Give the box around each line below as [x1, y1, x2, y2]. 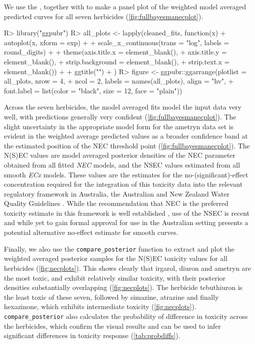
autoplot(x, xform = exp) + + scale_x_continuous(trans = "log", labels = [4, 37, 229, 47]
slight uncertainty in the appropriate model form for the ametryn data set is [4, 121, 234, 131]
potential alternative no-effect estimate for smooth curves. [4, 227, 178, 237]
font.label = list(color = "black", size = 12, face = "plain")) [4, 85, 182, 95]
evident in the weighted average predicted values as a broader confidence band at [4, 131, 248, 141]
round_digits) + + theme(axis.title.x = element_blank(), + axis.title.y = [4, 47, 227, 57]
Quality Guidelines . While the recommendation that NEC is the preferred [4, 198, 228, 208]
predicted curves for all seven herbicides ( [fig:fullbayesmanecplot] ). [4, 11, 203, 21]
